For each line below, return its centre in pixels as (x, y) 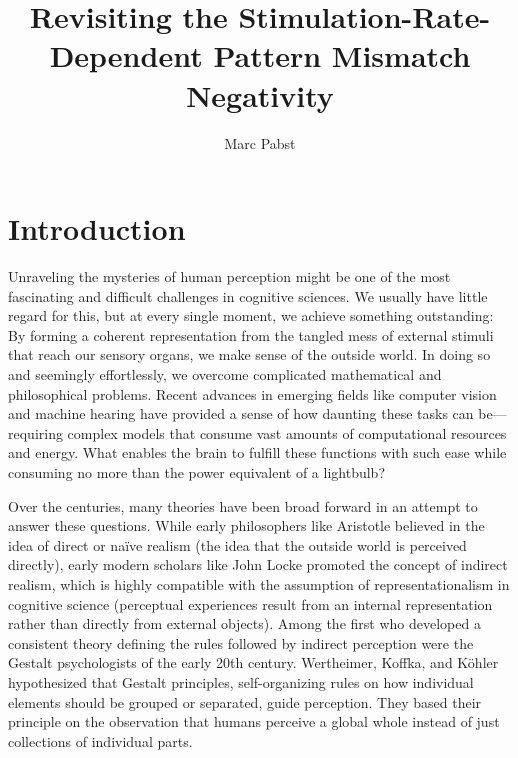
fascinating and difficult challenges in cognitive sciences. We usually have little (248, 295)
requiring (35, 432)
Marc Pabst (260, 142)
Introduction (97, 228)
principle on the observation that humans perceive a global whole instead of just (254, 721)
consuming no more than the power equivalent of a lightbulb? (197, 471)
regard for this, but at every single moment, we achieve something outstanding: (251, 315)
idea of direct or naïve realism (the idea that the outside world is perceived (237, 544)
